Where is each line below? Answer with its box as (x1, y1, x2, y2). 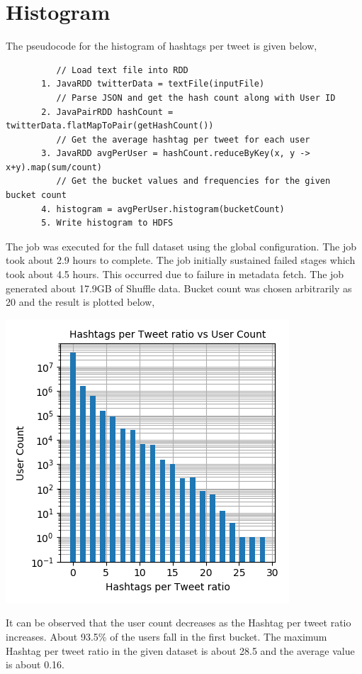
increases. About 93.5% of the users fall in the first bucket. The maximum (6, 629, 327, 643)
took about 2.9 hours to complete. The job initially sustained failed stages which (6, 253, 356, 267)
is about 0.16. (6, 657, 64, 672)
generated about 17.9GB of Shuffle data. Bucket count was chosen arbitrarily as (6, 280, 352, 295)
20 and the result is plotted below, (6, 294, 155, 309)
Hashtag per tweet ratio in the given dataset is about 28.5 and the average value (6, 643, 355, 658)
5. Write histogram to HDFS (41, 218, 174, 228)
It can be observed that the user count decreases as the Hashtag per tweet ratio (6, 615, 351, 630)
